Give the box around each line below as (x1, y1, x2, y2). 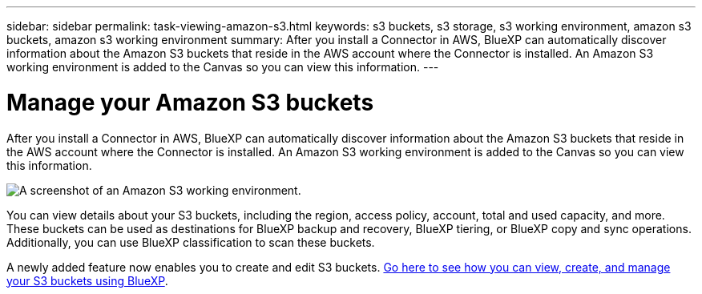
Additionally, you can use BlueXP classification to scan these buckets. (6, 235, 375, 249)
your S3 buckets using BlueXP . (6, 273, 168, 288)
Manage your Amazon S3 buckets (6, 88, 374, 116)
